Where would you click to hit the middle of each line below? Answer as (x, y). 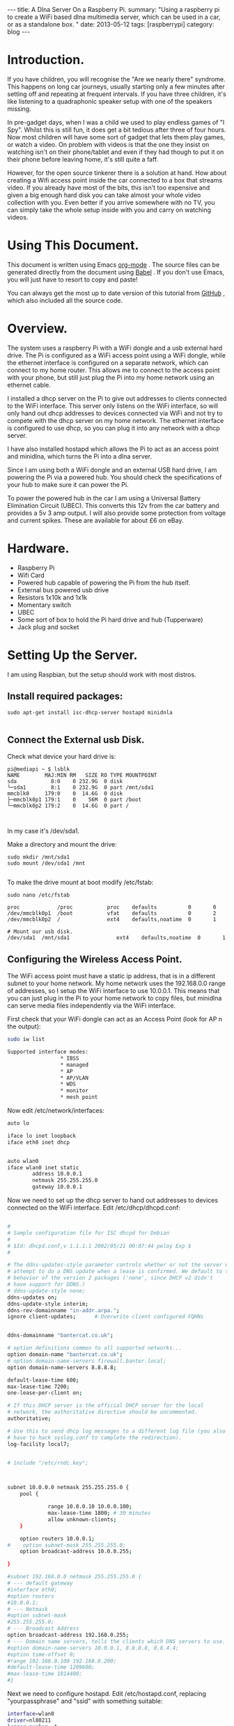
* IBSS (70, 1058)
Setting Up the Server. (72, 655)
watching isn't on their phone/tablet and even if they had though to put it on (116, 152)
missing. (19, 109)
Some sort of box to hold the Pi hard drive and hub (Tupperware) (110, 619)
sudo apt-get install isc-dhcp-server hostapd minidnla (90, 712)
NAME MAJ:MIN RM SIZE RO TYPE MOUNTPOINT (82, 776)
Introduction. (46, 60)
